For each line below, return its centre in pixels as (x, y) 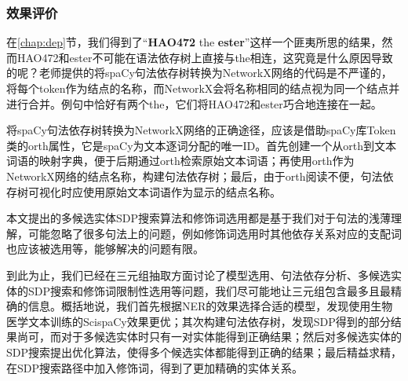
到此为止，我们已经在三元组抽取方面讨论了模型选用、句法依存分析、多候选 (199, 275)
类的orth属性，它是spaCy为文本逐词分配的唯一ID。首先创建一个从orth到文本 (201, 145)
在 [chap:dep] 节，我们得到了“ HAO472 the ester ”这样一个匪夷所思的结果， (194, 42)
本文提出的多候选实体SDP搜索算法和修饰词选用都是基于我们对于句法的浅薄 (199, 218)
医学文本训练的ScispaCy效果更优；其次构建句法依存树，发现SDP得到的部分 (199, 321)
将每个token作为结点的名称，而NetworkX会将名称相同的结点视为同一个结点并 (203, 88)
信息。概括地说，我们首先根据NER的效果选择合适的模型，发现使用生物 (210, 306)
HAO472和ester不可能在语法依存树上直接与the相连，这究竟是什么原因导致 (205, 57)
